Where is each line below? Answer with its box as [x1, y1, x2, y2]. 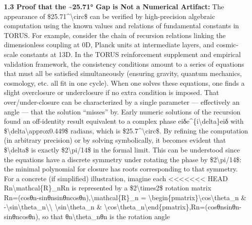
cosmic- [216, 39, 238, 50]
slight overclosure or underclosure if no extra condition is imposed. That [4, 87, 219, 97]
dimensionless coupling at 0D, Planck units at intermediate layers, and [4, 39, 215, 50]
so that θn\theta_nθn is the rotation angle [42, 211, 170, 222]
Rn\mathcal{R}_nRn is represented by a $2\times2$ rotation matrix [4, 183, 212, 193]
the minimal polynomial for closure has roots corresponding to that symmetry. [4, 164, 238, 174]
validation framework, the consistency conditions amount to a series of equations [4, 58, 244, 69]
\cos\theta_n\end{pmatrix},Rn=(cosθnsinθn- [104, 202, 242, 212]
